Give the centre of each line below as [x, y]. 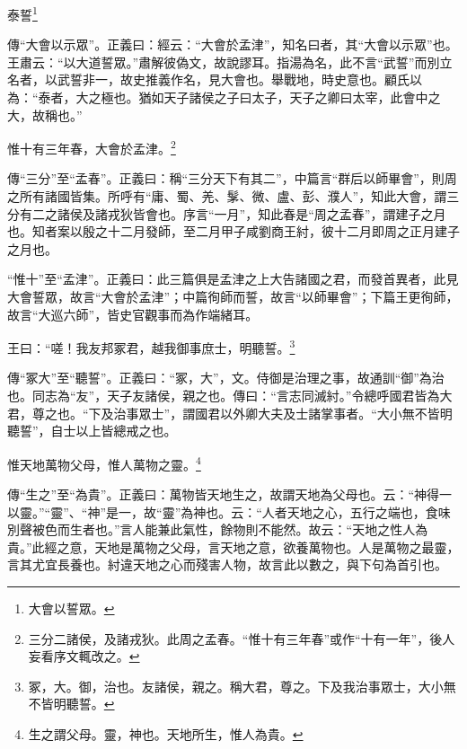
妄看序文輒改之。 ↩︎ [84, 656]
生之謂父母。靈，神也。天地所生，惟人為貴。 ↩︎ [166, 734]
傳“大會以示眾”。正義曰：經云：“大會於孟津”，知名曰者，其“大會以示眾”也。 [233, 44]
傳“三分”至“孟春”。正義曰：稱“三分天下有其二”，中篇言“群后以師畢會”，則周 [232, 178]
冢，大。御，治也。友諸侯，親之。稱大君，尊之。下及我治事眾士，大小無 [242, 686]
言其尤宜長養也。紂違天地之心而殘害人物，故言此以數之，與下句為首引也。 [227, 564]
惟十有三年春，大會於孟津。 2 [92, 147]
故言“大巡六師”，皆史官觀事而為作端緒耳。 [133, 314]
